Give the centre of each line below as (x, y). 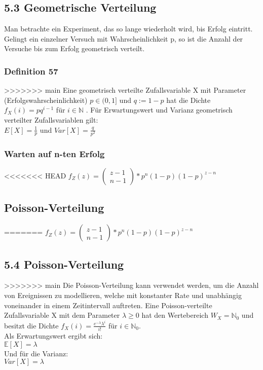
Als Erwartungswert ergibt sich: (53, 336)
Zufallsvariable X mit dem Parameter (62, 315)
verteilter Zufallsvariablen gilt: (51, 119)
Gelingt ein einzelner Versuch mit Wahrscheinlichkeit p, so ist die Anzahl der (124, 38)
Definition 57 (31, 71)
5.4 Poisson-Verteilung (64, 264)
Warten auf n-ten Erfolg (54, 153)
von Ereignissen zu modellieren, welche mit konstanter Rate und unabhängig (123, 295)
